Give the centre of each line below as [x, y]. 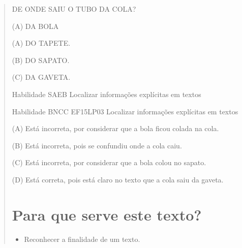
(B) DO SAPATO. [41, 60]
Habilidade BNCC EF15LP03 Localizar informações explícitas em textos [125, 111]
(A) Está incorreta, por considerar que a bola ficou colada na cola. [115, 128]
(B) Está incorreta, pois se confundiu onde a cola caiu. [97, 145]
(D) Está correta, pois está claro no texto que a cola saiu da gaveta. [118, 179]
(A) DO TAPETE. [41, 43]
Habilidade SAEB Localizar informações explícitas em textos [107, 94]
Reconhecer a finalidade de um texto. [82, 239]
